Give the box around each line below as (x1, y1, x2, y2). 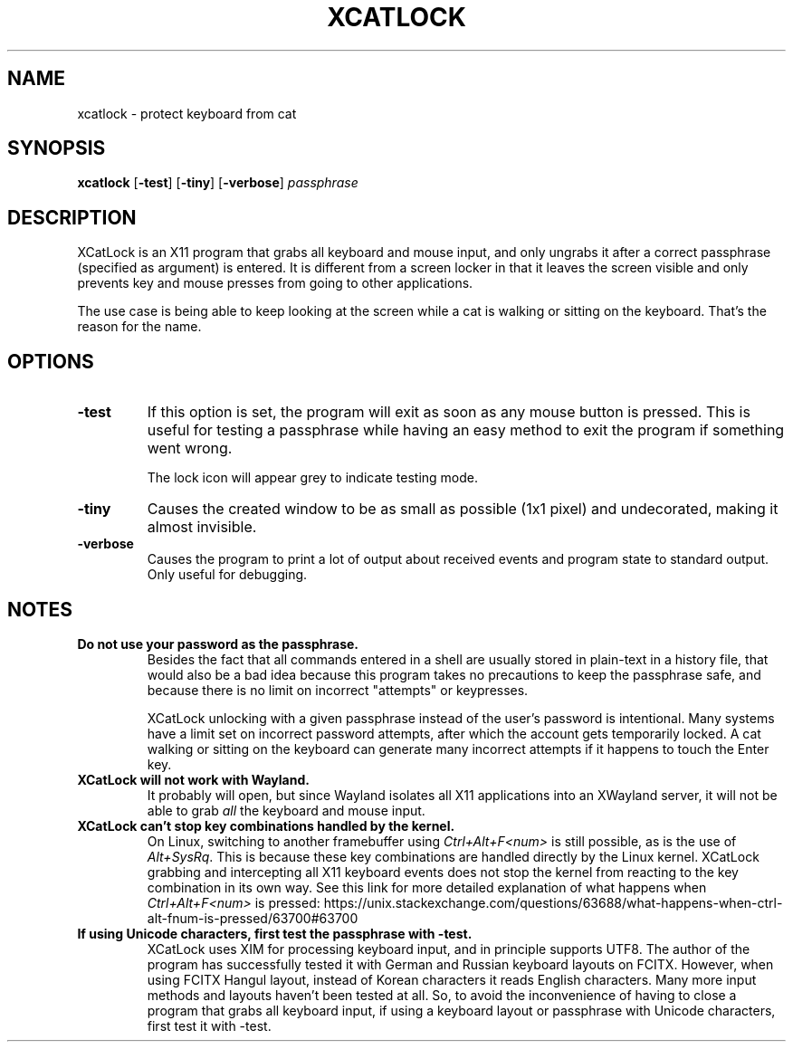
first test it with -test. (147, 1017, 272, 1034)
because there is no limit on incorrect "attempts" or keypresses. (147, 682, 529, 698)
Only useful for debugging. (147, 567, 308, 583)
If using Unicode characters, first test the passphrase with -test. (77, 925, 473, 941)
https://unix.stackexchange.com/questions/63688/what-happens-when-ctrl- (323, 894, 783, 911)
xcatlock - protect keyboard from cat (77, 105, 297, 121)
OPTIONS (7, 349, 94, 373)
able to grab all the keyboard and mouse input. (147, 802, 425, 818)
